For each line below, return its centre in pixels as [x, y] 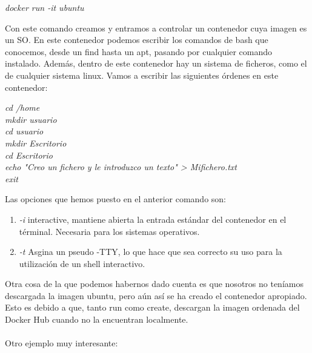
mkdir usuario [31, 119]
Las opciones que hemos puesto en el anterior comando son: [116, 199]
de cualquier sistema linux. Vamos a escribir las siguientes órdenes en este [142, 75]
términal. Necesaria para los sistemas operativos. [109, 231]
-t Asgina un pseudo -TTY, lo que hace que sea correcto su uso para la [151, 252]
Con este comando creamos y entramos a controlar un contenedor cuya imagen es [156, 28]
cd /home [22, 107]
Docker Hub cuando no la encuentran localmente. [97, 319]
